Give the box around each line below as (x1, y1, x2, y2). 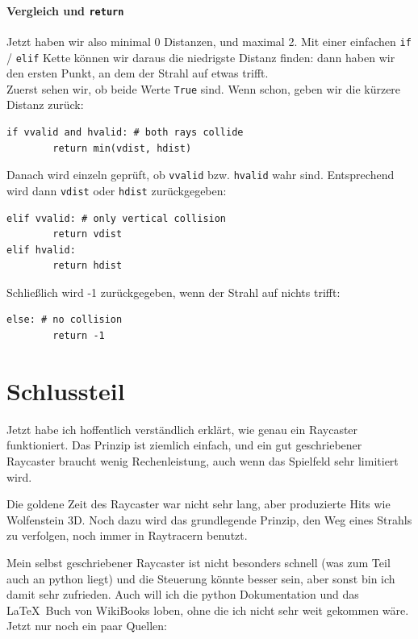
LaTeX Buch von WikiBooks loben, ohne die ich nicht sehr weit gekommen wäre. (6, 601, 409, 618)
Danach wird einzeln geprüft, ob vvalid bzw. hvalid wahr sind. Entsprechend (6, 166, 395, 183)
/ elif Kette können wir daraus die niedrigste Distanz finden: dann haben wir (6, 48, 395, 65)
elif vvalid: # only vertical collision (6, 212, 227, 224)
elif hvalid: (6, 244, 76, 256)
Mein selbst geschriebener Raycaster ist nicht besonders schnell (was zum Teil (6, 553, 391, 570)
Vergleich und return (6, 2, 124, 19)
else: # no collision (6, 314, 123, 326)
